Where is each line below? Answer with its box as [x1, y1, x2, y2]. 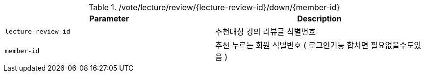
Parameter [89, 14, 129, 23]
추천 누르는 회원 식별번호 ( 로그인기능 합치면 [215, 40, 369, 50]
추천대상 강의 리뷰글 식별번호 [215, 27, 316, 37]
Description [297, 14, 342, 23]
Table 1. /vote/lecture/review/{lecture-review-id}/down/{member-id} [88, 2, 340, 12]
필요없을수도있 [371, 40, 422, 50]
